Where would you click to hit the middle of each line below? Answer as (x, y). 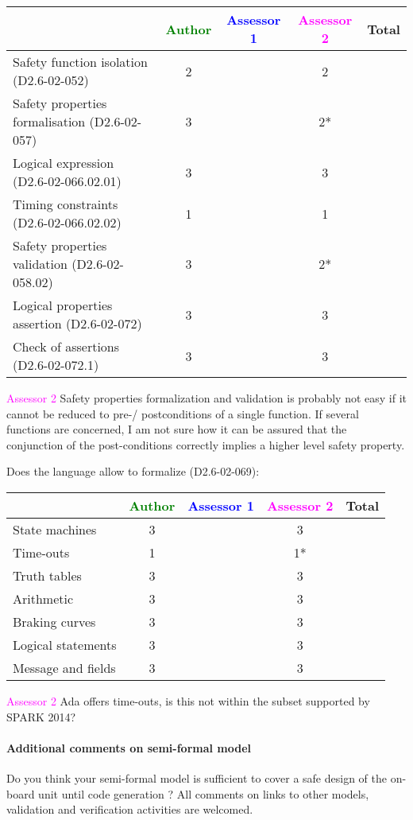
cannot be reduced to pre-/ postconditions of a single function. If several (183, 413)
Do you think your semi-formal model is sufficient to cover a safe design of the (197, 777)
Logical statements (65, 644)
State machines (55, 529)
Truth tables (47, 575)
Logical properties (63, 305)
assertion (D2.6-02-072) (77, 323)
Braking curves (54, 621)
